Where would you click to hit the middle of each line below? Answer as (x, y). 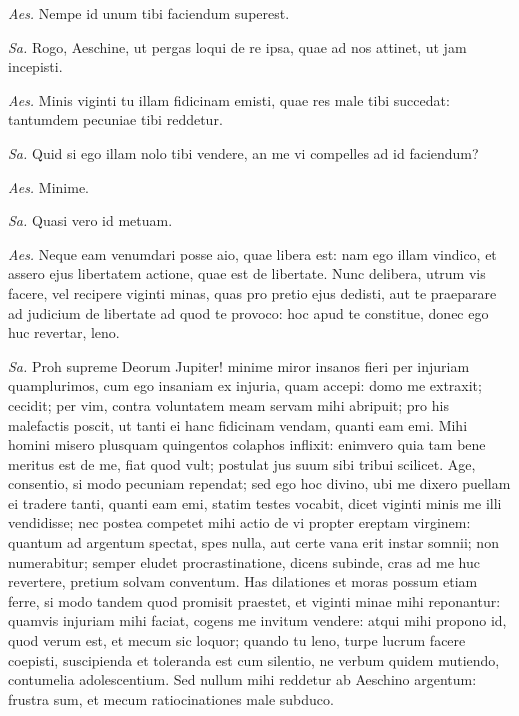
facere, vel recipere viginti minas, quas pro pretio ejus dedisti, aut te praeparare (252, 292)
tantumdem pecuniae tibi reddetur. (115, 119)
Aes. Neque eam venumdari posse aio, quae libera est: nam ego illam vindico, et (252, 253)
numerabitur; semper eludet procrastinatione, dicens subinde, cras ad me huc (244, 561)
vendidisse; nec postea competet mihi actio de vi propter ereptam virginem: (239, 522)
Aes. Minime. (48, 186)
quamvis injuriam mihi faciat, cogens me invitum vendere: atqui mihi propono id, (257, 620)
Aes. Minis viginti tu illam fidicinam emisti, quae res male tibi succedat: (229, 99)
